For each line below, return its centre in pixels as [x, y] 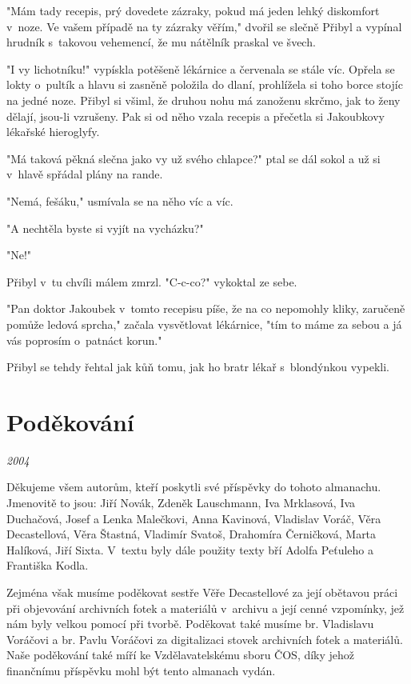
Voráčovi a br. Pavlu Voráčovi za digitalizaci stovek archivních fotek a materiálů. [205, 639]
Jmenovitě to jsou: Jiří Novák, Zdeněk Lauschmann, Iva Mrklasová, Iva [181, 502]
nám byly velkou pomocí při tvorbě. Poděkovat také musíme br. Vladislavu [190, 624]
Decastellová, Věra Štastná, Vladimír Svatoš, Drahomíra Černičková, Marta [192, 534]
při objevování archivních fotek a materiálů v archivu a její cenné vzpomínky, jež [205, 608]
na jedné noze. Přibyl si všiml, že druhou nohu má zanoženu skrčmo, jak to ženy [204, 100]
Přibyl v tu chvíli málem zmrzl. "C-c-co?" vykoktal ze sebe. [152, 281]
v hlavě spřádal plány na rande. [85, 174]
